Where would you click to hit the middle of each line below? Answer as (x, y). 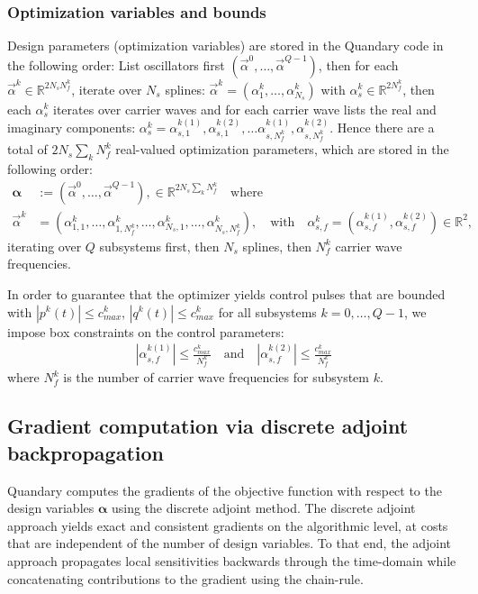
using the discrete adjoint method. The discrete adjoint (263, 508)
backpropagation (86, 452)
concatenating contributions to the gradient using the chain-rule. (185, 578)
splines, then (277, 246)
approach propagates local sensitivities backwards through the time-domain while (232, 561)
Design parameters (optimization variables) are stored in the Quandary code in (225, 46)
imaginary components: (72, 127)
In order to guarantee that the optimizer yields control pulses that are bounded (226, 293)
